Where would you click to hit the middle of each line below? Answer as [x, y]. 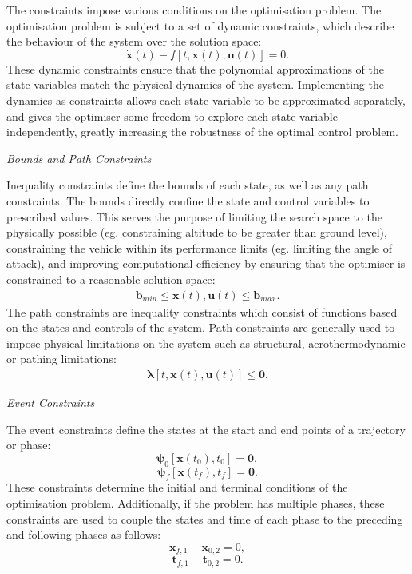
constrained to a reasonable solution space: [111, 279]
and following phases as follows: [84, 534]
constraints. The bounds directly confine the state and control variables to [188, 200]
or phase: [29, 445]
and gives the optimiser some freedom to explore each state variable [172, 116]
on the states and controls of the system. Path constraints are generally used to [201, 327]
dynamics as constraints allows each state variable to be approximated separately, [206, 100]
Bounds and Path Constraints [79, 158]
